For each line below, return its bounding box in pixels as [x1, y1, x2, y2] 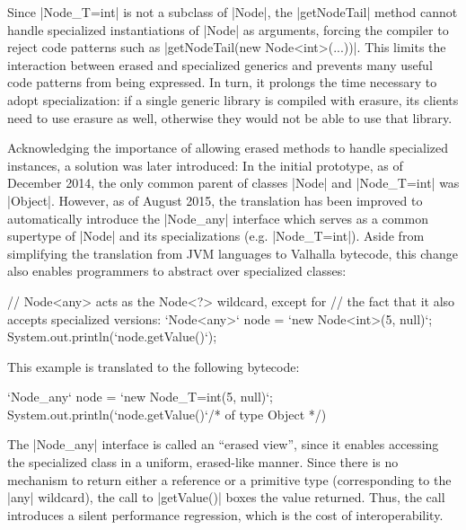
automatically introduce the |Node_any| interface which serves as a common [7, 208, 428, 227]
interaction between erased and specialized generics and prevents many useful [7, 55, 433, 74]
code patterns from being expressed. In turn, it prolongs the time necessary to [7, 73, 437, 92]
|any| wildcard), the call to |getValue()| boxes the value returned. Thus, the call [7, 488, 445, 507]
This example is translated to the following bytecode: [7, 357, 300, 375]
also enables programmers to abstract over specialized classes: [7, 261, 347, 280]
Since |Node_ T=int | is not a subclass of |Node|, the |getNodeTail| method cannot [7, 3, 458, 21]
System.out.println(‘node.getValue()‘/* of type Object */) [7, 404, 327, 423]
